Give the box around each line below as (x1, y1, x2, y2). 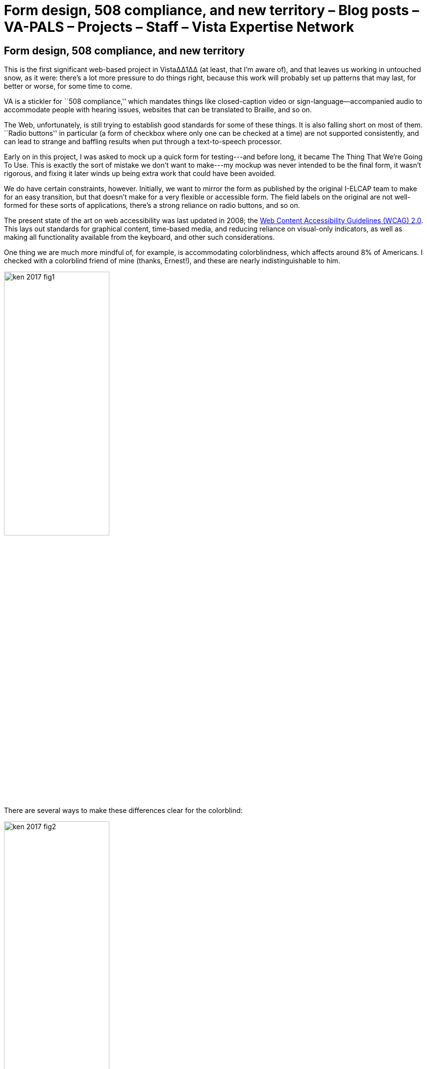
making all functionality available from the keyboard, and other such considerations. (4, 233, 275, 242)
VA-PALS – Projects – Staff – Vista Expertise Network (4, 19, 354, 35)
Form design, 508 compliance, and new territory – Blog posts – (4, 2, 419, 19)
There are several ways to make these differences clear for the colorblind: (4, 806, 243, 815)
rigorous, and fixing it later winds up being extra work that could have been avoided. (4, 169, 276, 178)
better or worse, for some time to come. (4, 82, 132, 91)
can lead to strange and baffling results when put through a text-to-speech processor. (4, 137, 282, 146)
